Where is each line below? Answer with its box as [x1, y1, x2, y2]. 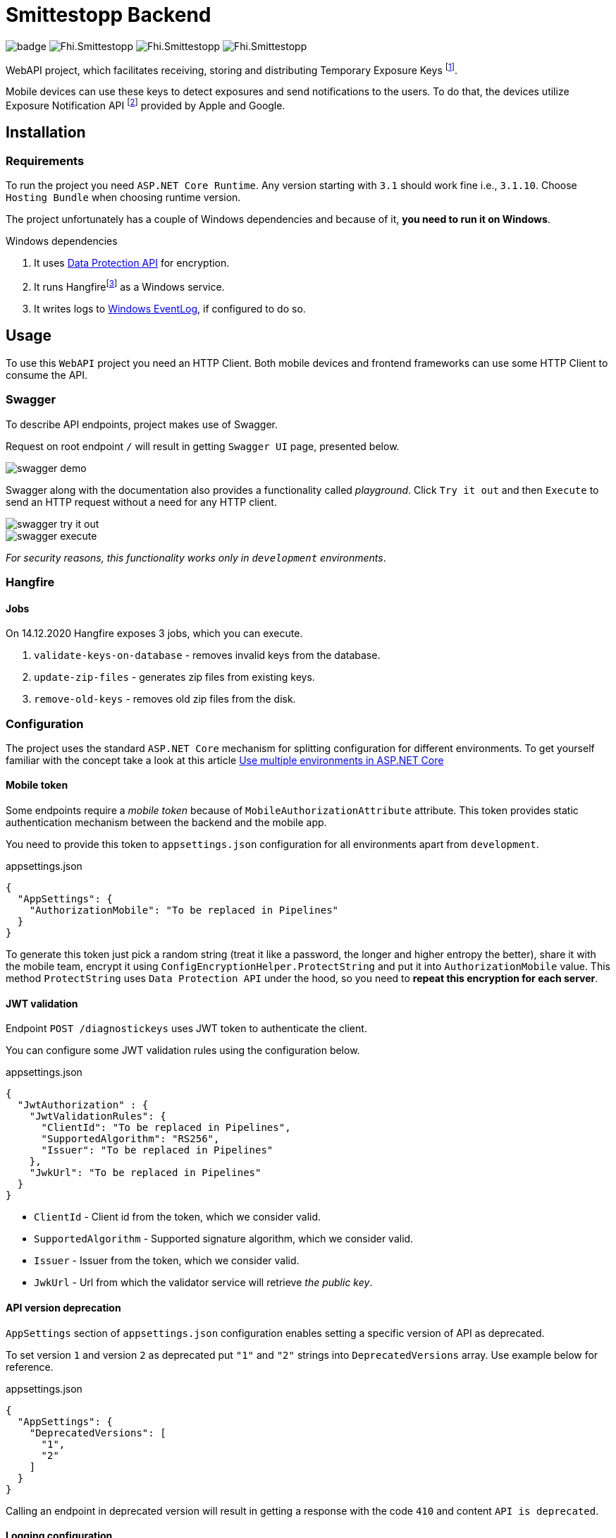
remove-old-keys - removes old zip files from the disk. [34, 693, 296, 706]
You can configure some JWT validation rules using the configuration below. [6, 1044, 360, 1057]
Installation [6, 123, 86, 142]
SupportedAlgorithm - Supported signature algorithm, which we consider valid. [34, 1233, 414, 1245]
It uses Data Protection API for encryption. [34, 257, 230, 270]
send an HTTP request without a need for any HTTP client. [6, 495, 277, 508]
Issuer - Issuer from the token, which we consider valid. [34, 1254, 300, 1267]
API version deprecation [6, 1301, 121, 1314]
